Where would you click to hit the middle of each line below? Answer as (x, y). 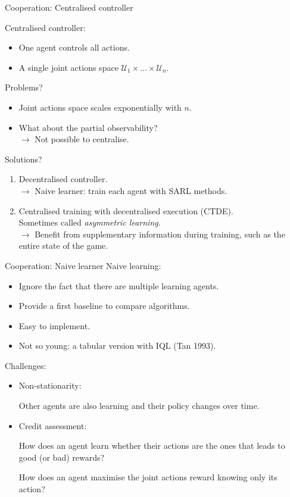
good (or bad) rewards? (62, 457)
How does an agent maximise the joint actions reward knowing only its (148, 477)
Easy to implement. (54, 325)
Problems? (24, 87)
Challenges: (26, 365)
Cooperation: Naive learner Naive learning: (83, 265)
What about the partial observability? (88, 127)
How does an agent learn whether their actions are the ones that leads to (152, 446)
